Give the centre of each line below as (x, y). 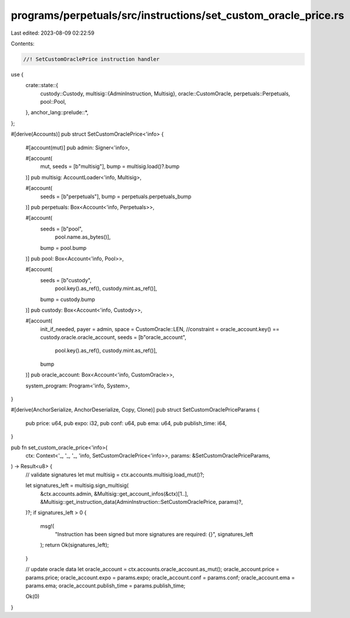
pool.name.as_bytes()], (83, 237)
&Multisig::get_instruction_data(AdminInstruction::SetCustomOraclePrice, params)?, (142, 502)
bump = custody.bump (68, 299)
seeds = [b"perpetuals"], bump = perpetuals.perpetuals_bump (116, 196)
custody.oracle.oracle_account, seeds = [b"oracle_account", (113, 338)
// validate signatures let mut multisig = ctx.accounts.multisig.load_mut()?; (115, 475)
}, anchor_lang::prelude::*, (57, 112)
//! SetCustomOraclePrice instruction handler (91, 59)
